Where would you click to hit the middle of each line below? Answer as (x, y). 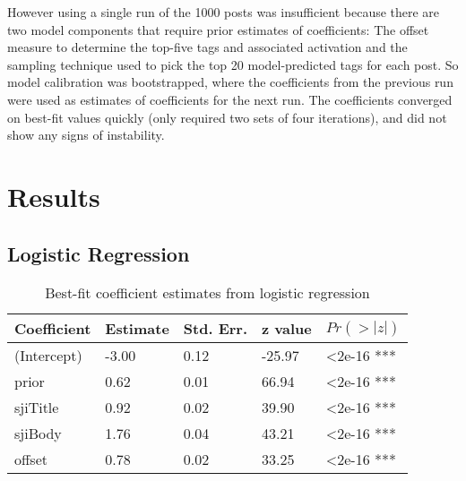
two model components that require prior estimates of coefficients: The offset (218, 29)
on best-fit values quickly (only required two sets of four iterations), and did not (227, 117)
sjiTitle (37, 408)
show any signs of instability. (86, 135)
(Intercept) (48, 356)
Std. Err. (216, 329)
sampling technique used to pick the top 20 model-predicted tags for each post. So (233, 64)
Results (54, 196)
